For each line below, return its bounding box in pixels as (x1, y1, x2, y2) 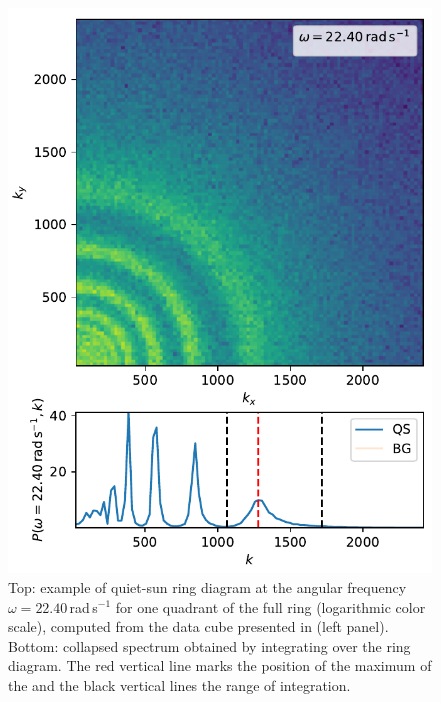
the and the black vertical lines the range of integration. (8, 674, 351, 695)
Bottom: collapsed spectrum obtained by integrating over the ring (8, 635, 411, 656)
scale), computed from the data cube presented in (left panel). (8, 616, 389, 637)
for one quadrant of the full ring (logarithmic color (115, 596, 426, 617)
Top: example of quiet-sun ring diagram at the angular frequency (8, 576, 407, 597)
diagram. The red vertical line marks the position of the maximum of (8, 655, 432, 676)
